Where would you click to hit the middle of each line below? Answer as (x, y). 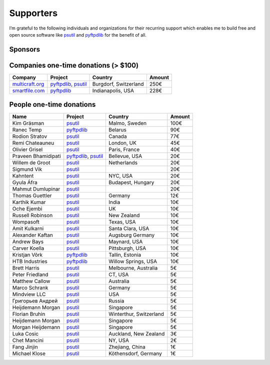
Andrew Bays (28, 242)
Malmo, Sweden (127, 123)
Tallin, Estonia (125, 255)
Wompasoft (26, 222)
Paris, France (124, 149)
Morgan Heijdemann (36, 327)
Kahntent (23, 176)
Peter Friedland (30, 275)
